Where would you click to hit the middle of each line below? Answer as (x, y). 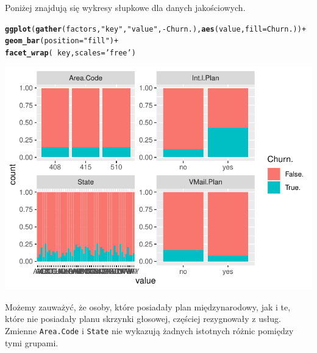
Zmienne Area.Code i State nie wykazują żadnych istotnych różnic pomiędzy (149, 330)
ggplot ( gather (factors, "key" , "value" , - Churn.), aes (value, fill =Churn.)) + (156, 29)
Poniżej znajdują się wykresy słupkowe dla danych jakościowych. (125, 7)
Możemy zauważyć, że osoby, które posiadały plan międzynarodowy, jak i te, (148, 306)
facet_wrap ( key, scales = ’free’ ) (70, 53)
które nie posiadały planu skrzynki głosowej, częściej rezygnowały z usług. (143, 319)
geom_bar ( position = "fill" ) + (62, 41)
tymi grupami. (32, 342)
